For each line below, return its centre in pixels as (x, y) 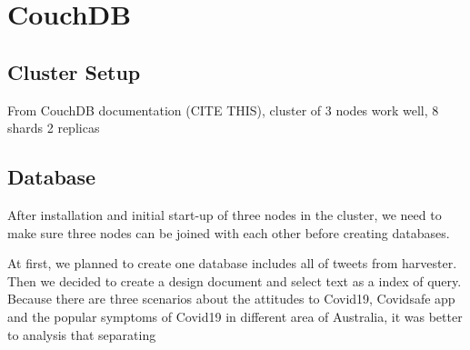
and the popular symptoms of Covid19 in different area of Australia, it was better (235, 316)
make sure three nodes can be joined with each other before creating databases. (229, 232)
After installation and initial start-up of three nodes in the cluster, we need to (225, 214)
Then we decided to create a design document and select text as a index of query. (235, 280)
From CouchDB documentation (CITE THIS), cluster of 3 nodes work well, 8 (223, 110)
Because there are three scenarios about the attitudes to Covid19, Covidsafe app (231, 299)
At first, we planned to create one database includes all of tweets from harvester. (232, 263)
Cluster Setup (74, 71)
